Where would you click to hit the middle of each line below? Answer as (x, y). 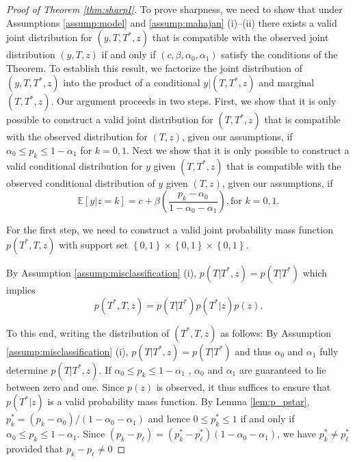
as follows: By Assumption (276, 332)
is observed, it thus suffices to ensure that (244, 386)
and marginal (287, 82)
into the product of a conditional (132, 82)
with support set (94, 244)
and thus (253, 351)
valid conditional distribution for (75, 165)
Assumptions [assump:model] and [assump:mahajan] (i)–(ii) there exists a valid (172, 22)
